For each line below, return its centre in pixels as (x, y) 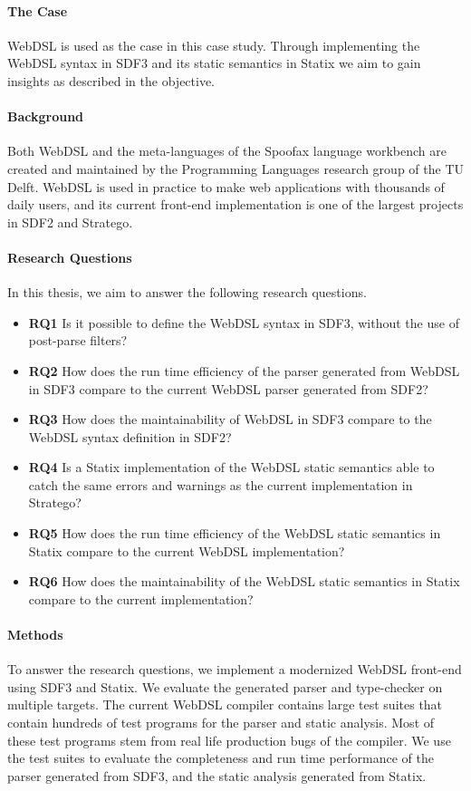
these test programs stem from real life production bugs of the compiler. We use (229, 740)
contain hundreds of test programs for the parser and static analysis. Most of (221, 723)
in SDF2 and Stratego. (70, 222)
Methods (35, 635)
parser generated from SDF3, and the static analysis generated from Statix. (217, 775)
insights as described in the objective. (111, 80)
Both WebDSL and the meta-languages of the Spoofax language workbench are (227, 151)
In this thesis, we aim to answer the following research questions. (187, 292)
